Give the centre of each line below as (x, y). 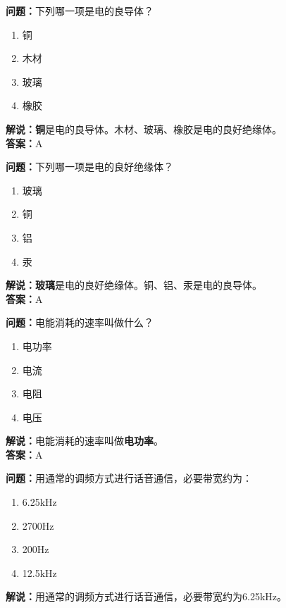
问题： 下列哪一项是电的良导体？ (80, 11)
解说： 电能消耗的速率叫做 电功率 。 (85, 441)
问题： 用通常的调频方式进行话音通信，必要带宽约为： (129, 478)
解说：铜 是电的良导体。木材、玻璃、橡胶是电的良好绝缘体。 (144, 129)
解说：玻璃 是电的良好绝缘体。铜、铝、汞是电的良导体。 (134, 285)
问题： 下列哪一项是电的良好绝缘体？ (89, 167)
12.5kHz (39, 572)
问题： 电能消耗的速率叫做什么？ (80, 322)
